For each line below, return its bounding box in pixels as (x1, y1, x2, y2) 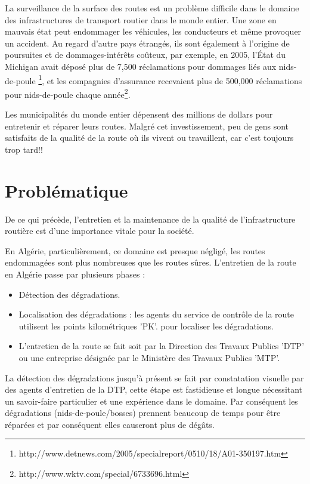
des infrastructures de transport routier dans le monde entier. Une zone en (5, 13, 277, 26)
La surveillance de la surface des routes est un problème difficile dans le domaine (5, 2, 299, 14)
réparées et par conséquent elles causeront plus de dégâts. (5, 418, 215, 430)
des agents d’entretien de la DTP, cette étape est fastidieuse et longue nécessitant (5, 383, 303, 396)
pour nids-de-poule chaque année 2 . (5, 86, 131, 100)
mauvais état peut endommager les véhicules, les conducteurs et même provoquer (5, 25, 302, 38)
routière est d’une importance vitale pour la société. (5, 224, 194, 237)
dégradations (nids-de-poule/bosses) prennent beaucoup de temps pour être (5, 406, 281, 419)
